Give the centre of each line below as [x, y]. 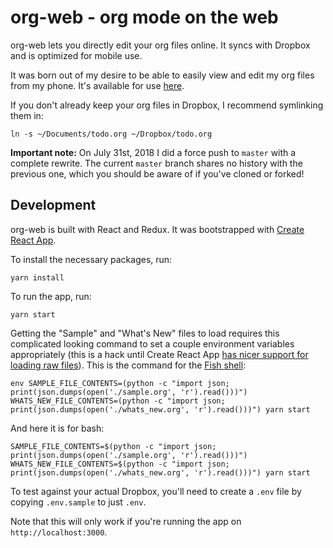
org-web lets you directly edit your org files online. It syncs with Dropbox [160, 45]
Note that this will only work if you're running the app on [126, 521]
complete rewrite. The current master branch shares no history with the [156, 163]
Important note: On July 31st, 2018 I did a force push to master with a [153, 152]
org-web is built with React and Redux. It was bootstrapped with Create [157, 229]
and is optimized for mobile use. [76, 55]
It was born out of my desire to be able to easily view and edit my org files [162, 75]
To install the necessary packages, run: [91, 259]
